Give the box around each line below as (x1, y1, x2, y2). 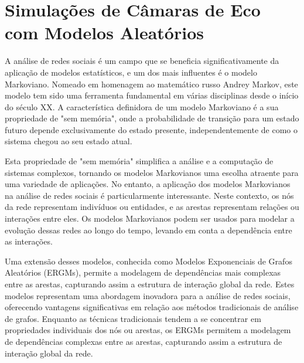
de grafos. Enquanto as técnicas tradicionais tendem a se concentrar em (5, 312, 261, 324)
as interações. (5, 235, 53, 247)
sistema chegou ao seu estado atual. (5, 135, 132, 147)
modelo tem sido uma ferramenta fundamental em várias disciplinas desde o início (5, 89, 299, 101)
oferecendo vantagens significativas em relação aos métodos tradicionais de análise (5, 301, 299, 313)
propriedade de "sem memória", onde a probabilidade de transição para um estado (5, 112, 299, 124)
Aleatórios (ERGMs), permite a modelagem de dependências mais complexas (5, 266, 281, 279)
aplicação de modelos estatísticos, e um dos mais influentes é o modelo (5, 66, 257, 78)
